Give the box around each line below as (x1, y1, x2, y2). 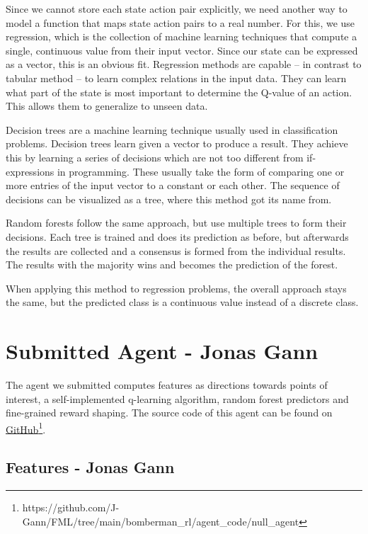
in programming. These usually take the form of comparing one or (57, 164, 345, 178)
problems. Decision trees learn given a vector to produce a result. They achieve (6, 136, 348, 151)
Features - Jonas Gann (6, 456, 175, 478)
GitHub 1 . (6, 419, 46, 436)
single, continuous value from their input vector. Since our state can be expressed (6, 42, 358, 57)
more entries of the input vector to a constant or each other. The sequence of (6, 178, 340, 193)
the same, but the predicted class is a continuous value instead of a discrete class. (6, 295, 359, 309)
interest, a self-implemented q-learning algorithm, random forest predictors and (6, 391, 349, 406)
